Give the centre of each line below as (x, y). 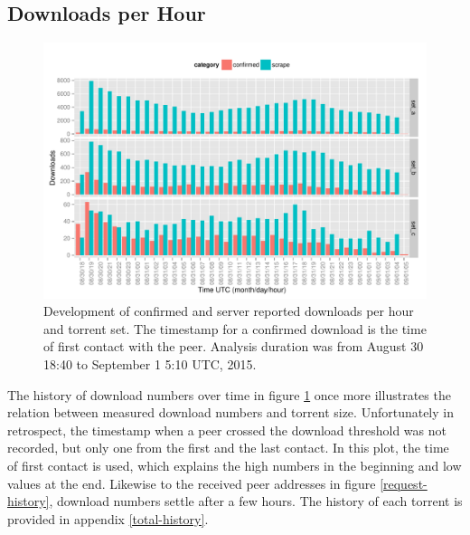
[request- (404, 483)
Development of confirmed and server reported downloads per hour (229, 311)
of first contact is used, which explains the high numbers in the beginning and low (235, 465)
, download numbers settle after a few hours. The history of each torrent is (256, 501)
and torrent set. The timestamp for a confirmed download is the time (235, 328)
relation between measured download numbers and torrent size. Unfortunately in (230, 412)
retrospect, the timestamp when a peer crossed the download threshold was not (227, 430)
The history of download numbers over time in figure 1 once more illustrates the (229, 394)
